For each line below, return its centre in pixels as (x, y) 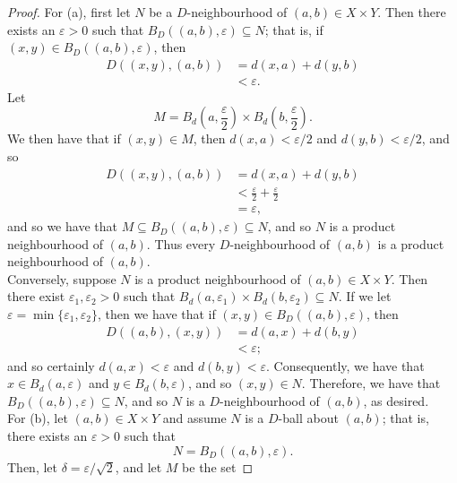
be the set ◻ (218, 466)
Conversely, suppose (62, 278)
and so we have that (62, 226)
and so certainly (51, 365)
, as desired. (396, 400)
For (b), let (38, 418)
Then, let (32, 466)
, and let (138, 466)
